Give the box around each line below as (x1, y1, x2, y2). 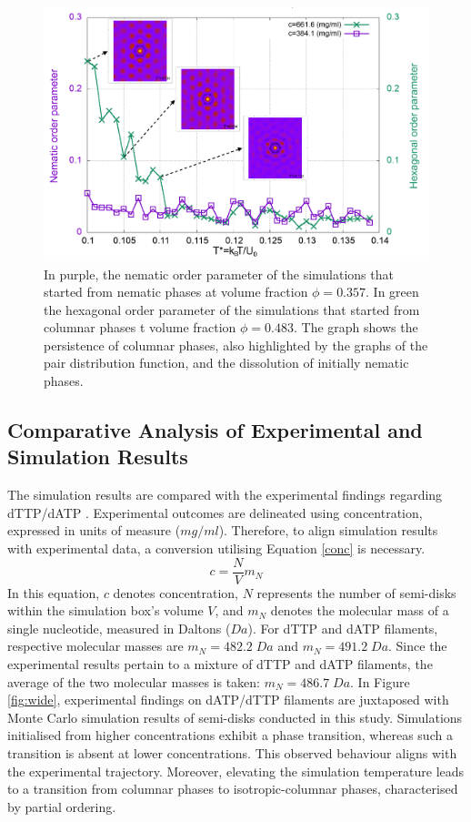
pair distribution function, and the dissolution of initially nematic (44, 353, 409, 372)
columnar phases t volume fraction (44, 318, 236, 337)
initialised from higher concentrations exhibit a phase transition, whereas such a (7, 726, 453, 745)
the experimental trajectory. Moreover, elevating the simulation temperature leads (7, 761, 465, 780)
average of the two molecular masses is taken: (7, 672, 260, 691)
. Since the (388, 636, 447, 655)
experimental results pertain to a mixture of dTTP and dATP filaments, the (7, 655, 433, 674)
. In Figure (350, 672, 410, 691)
